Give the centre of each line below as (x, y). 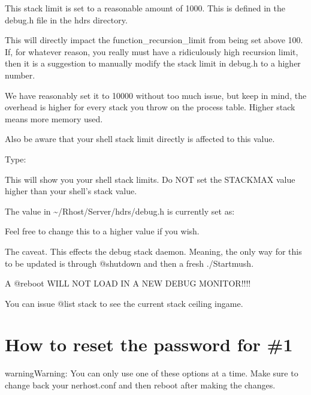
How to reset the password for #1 (149, 344)
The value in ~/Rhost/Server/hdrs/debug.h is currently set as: (120, 211)
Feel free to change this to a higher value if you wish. (102, 231)
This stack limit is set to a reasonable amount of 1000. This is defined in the (145, 8)
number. (20, 75)
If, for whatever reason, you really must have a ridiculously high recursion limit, (152, 51)
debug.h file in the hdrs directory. (66, 19)
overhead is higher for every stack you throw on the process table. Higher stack (150, 107)
